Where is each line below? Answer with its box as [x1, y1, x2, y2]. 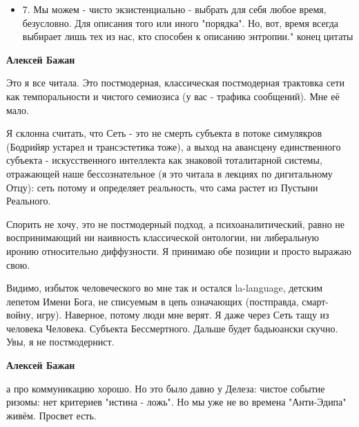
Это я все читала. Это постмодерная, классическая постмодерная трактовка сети [6, 75, 345, 90]
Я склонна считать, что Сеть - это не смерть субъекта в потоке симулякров [6, 126, 322, 140]
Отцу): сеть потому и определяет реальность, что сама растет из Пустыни [6, 180, 318, 194]
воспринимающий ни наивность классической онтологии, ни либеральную [6, 230, 320, 245]
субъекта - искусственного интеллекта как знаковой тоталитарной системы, [6, 153, 322, 167]
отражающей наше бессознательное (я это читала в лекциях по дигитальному [6, 166, 333, 180]
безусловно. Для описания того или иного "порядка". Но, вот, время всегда [22, 15, 339, 30]
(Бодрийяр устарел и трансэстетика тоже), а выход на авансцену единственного [6, 139, 341, 153]
